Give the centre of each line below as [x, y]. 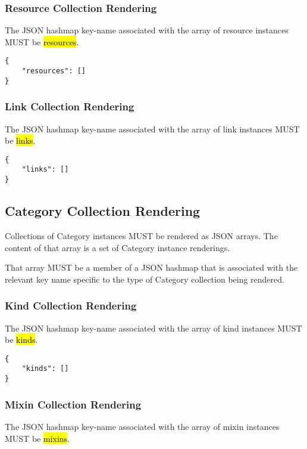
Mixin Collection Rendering [73, 404]
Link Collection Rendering [70, 106]
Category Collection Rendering [103, 211]
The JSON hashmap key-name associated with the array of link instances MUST [152, 128]
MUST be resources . [42, 41]
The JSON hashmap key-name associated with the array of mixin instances [142, 426]
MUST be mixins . [37, 438]
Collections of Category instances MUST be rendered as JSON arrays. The [141, 235]
